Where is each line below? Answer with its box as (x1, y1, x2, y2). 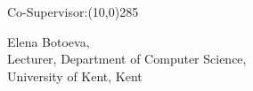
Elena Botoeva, (7, 32, 90, 50)
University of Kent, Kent (7, 66, 143, 85)
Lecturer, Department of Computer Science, (7, 49, 247, 68)
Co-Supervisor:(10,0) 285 (7, 3, 139, 20)
